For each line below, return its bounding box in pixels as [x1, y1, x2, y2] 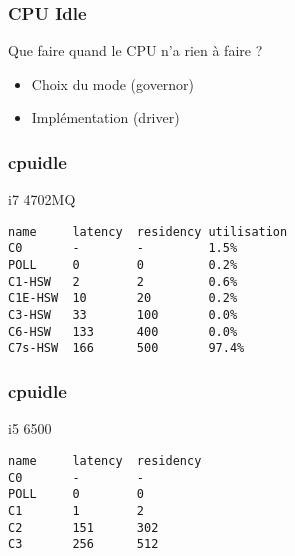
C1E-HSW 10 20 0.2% [8, 291, 238, 306]
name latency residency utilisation [8, 224, 288, 239]
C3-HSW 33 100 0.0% [8, 308, 238, 323]
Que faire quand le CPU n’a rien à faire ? [8, 40, 263, 61]
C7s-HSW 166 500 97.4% [8, 341, 245, 356]
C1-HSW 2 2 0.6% [8, 274, 238, 289]
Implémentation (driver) [31, 107, 180, 128]
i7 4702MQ [8, 189, 76, 210]
